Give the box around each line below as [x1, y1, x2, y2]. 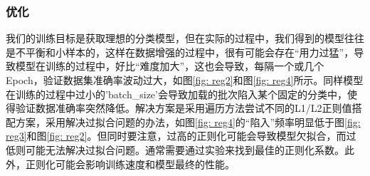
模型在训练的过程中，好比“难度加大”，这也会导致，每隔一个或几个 [15, 58, 324, 73]
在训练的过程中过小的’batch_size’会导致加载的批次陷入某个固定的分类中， [6, 86, 347, 101]
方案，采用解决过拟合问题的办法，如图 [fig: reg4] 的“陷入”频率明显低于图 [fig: [15, 114, 361, 129]
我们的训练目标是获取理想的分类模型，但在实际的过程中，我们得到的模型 [6, 31, 344, 46]
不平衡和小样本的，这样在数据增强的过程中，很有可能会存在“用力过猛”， [15, 44, 354, 59]
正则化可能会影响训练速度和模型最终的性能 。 [25, 156, 235, 171]
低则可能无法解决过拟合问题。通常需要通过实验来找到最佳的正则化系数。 [6, 142, 344, 157]
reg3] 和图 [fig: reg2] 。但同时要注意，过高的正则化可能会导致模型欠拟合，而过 [6, 128, 356, 143]
